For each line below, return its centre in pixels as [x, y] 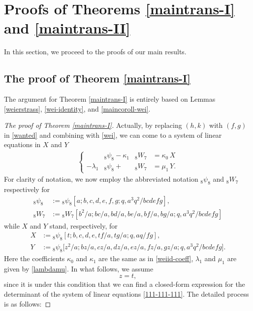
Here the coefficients [34, 258]
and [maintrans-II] [67, 28]
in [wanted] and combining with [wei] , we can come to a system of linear [113, 135]
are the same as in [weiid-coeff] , [146, 258]
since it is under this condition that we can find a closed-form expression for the [125, 284]
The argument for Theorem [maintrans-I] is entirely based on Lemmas [110, 99]
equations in [22, 144]
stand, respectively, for [83, 225]
